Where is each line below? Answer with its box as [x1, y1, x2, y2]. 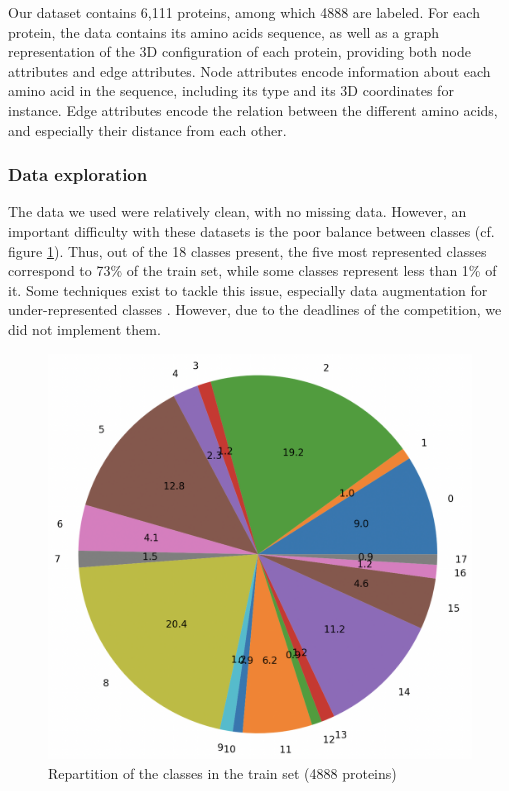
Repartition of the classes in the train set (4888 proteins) [48, 762, 397, 783]
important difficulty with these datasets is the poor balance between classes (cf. [8, 220, 495, 241]
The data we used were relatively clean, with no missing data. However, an [8, 201, 467, 222]
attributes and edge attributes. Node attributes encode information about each [8, 60, 491, 81]
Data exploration [8, 162, 148, 187]
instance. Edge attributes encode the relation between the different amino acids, [8, 99, 498, 120]
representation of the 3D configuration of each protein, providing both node [8, 41, 471, 62]
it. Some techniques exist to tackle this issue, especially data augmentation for [8, 279, 488, 300]
